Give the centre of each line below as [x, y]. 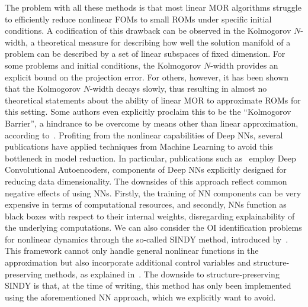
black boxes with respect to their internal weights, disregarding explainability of [150, 216]
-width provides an [244, 65]
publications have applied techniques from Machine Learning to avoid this [139, 146]
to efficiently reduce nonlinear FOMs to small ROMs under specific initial [138, 19]
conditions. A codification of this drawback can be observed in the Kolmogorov [148, 30]
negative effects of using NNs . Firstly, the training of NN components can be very [153, 193]
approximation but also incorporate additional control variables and [128, 262]
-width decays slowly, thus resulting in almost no [178, 88]
